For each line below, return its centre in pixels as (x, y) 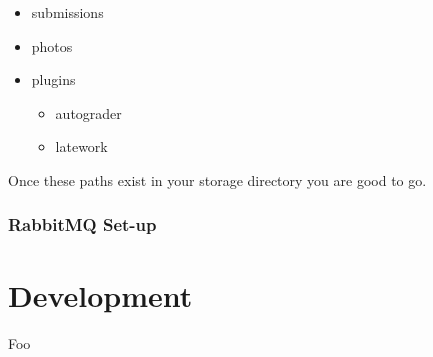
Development (100, 294)
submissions (67, 12)
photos (52, 45)
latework (81, 146)
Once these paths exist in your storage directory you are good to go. (217, 179)
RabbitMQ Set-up (82, 224)
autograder (88, 112)
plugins (53, 79)
